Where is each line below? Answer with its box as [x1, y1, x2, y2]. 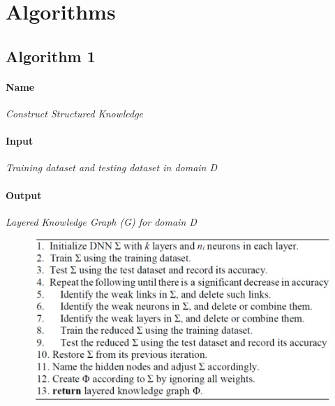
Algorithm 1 [6, 45, 96, 66]
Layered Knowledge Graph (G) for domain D [6, 214, 197, 229]
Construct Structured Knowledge [6, 106, 144, 120]
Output [6, 187, 42, 202]
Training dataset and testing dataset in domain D [6, 160, 218, 175]
